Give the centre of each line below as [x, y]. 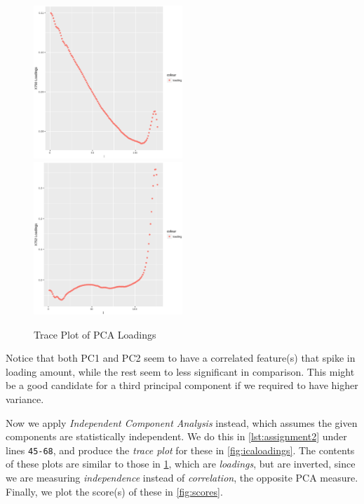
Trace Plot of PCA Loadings [95, 334]
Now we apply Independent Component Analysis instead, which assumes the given [182, 422]
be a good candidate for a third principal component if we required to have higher [182, 385]
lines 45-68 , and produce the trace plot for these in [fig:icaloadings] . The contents [180, 450]
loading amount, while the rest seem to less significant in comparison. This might [180, 371]
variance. [25, 399]
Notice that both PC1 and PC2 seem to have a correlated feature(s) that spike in [181, 358]
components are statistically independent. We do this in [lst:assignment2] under [176, 436]
